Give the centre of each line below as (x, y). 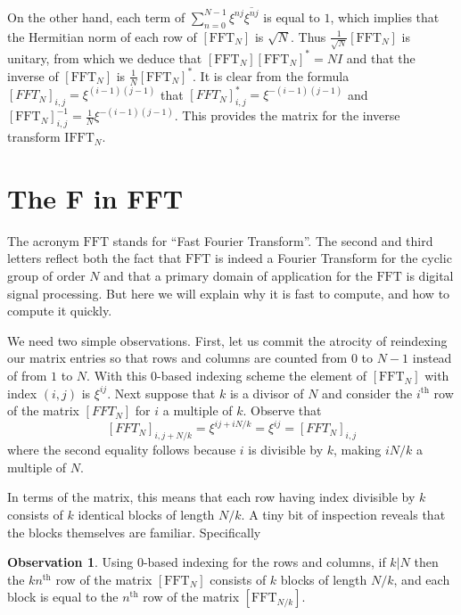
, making (358, 450)
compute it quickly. (60, 311)
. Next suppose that (161, 393)
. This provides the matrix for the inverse (287, 115)
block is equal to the (63, 597)
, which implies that (385, 16)
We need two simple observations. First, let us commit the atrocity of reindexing (227, 340)
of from (27, 376)
